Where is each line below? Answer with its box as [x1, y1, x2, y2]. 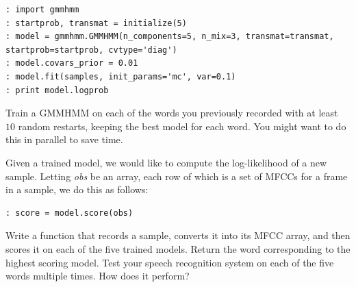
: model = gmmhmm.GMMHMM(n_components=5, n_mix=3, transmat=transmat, [5, 32, 334, 42]
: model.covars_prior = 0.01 [5, 58, 138, 68]
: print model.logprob [5, 85, 109, 95]
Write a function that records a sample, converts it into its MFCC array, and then [5, 228, 351, 242]
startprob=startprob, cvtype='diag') [5, 45, 177, 55]
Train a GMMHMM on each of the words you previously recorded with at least [5, 105, 338, 120]
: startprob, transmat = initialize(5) [5, 18, 187, 28]
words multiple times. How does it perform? [5, 269, 190, 283]
